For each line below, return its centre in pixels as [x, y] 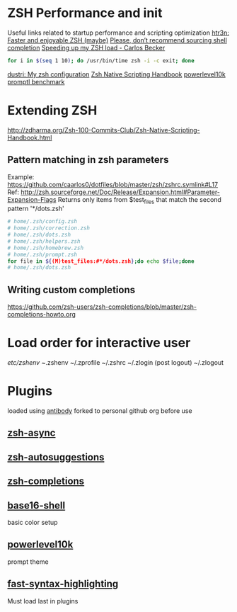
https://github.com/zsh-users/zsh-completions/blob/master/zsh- [102, 307]
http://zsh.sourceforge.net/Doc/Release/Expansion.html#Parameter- [121, 192]
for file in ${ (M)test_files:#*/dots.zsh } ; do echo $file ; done [101, 261]
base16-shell [36, 505]
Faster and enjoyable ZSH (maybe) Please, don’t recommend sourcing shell [117, 40]
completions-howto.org [42, 314]
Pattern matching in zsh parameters [88, 160]
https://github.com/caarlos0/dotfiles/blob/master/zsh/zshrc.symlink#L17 [112, 184]
